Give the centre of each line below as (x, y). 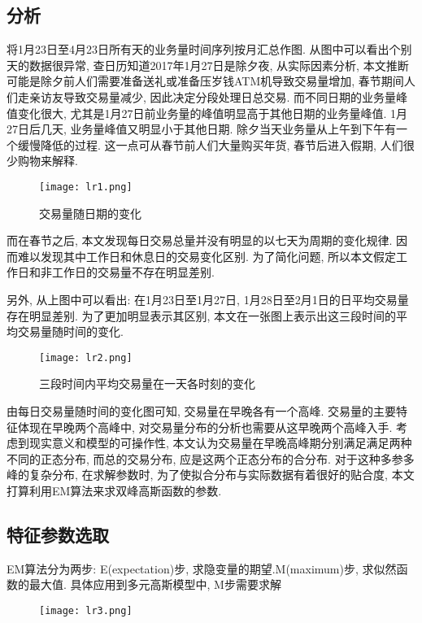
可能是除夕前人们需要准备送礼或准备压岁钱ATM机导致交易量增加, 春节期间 (205, 81)
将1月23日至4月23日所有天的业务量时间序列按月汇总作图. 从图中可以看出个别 (209, 49)
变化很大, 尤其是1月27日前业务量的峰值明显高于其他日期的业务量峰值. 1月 (213, 113)
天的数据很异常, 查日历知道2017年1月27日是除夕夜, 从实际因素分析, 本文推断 (208, 65)
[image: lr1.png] (86, 187)
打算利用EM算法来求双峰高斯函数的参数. (114, 490)
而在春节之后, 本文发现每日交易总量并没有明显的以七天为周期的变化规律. (200, 240)
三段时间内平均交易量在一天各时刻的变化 (147, 383)
